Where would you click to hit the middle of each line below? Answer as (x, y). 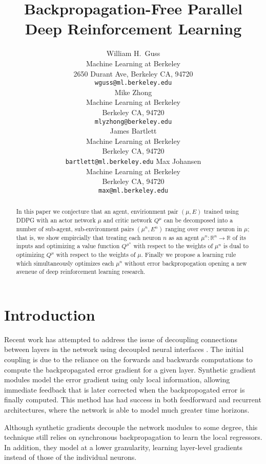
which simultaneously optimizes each (65, 263)
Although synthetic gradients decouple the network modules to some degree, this (131, 427)
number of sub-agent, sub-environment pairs (75, 228)
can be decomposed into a (198, 220)
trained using (221, 211)
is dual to (236, 246)
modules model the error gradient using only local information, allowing (117, 379)
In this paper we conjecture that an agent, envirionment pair (97, 211)
